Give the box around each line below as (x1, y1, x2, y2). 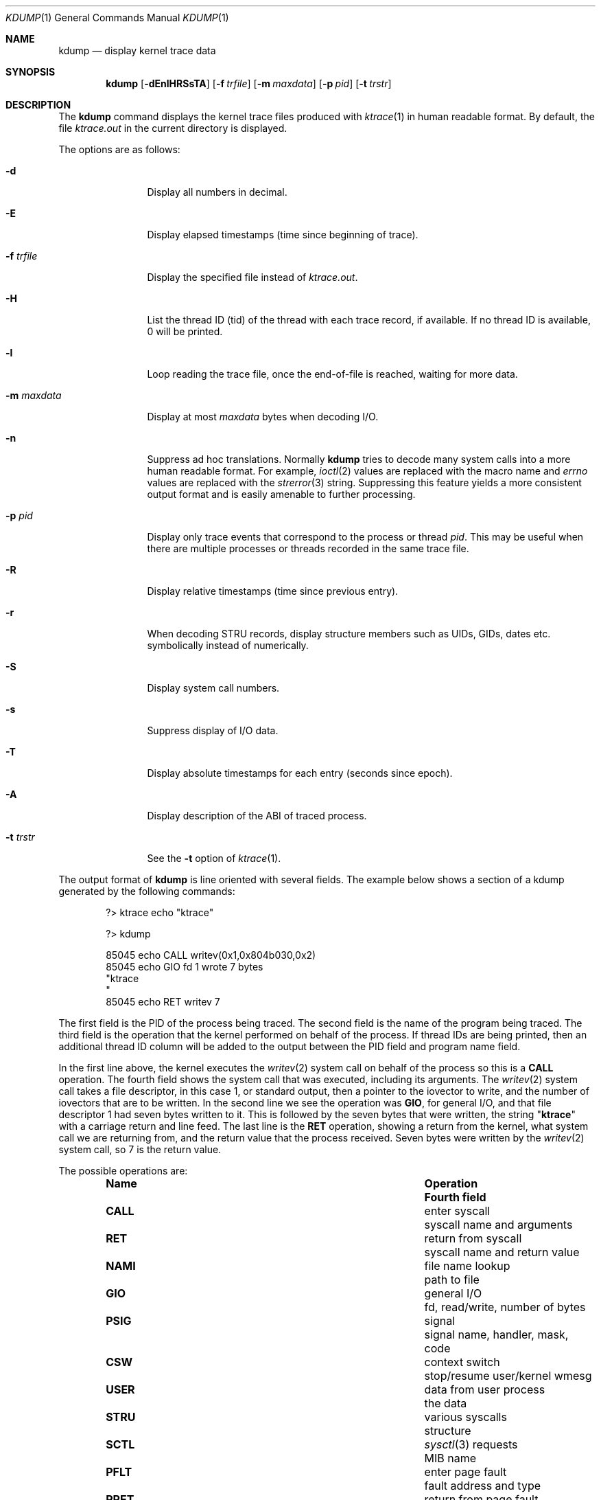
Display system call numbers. (147, 682, 280, 694)
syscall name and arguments (424, 1218, 573, 1231)
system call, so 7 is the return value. (58, 1144, 222, 1155)
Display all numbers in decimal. (147, 186, 287, 198)
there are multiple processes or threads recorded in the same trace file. (147, 543, 469, 554)
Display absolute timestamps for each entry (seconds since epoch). (147, 767, 453, 779)
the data (424, 1396, 467, 1410)
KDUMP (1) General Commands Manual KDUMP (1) (5, 12, 229, 23)
